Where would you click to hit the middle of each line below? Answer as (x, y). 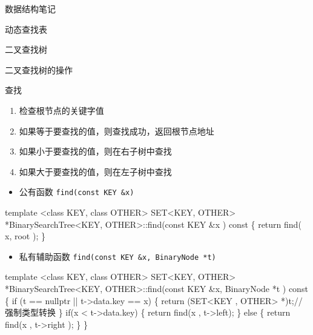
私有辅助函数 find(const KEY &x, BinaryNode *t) (117, 256)
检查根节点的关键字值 (61, 110)
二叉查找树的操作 (39, 69)
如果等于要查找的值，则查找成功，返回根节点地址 (117, 131)
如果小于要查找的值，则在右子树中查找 (95, 151)
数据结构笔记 (30, 8)
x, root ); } (25, 236)
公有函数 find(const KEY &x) (77, 192)
